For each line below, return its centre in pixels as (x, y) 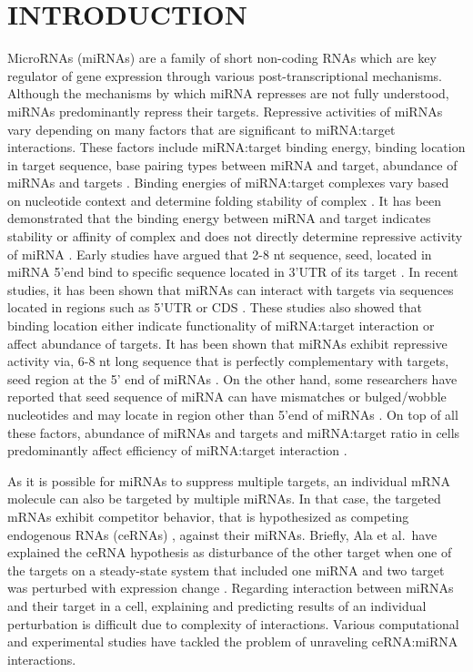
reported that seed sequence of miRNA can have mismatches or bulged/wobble (227, 397)
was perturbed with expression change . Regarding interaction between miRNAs (231, 588)
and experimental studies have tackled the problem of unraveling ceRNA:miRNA (233, 641)
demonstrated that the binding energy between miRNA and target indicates (219, 218)
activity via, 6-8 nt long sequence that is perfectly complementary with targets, (228, 361)
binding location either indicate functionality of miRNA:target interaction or (221, 326)
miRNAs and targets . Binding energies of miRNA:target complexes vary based (228, 183)
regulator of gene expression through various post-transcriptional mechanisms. (225, 75)
